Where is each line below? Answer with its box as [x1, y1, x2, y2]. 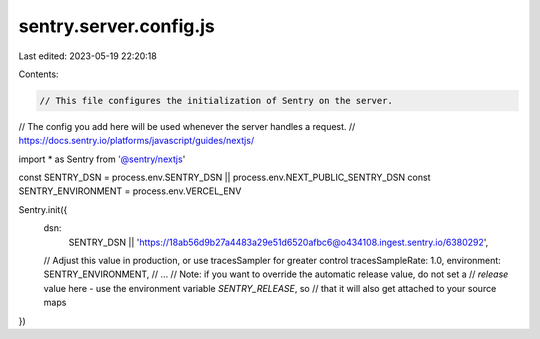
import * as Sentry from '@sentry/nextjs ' [18, 153, 186, 165]
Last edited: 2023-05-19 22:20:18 [18, 50, 157, 62]
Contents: [18, 68, 59, 80]
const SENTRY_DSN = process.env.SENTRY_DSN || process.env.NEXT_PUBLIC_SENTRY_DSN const [18, 171, 431, 184]
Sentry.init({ [18, 203, 68, 215]
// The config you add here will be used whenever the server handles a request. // [18, 120, 356, 132]
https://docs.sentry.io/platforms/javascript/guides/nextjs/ [18, 135, 255, 147]
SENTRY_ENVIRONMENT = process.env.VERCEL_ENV [18, 185, 242, 197]
